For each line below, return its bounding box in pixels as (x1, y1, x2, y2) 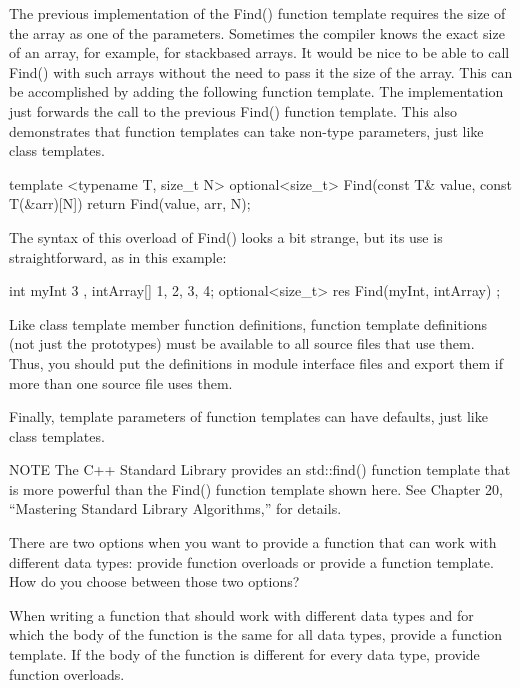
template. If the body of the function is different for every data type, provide (9, 644, 480, 665)
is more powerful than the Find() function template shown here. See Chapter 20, (9, 478, 504, 499)
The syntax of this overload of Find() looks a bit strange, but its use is (9, 226, 443, 247)
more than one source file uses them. (9, 372, 233, 393)
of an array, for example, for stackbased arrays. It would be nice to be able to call (9, 42, 510, 63)
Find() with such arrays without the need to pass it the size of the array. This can (9, 61, 513, 82)
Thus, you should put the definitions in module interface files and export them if (9, 352, 503, 373)
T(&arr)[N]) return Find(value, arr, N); (9, 193, 251, 214)
